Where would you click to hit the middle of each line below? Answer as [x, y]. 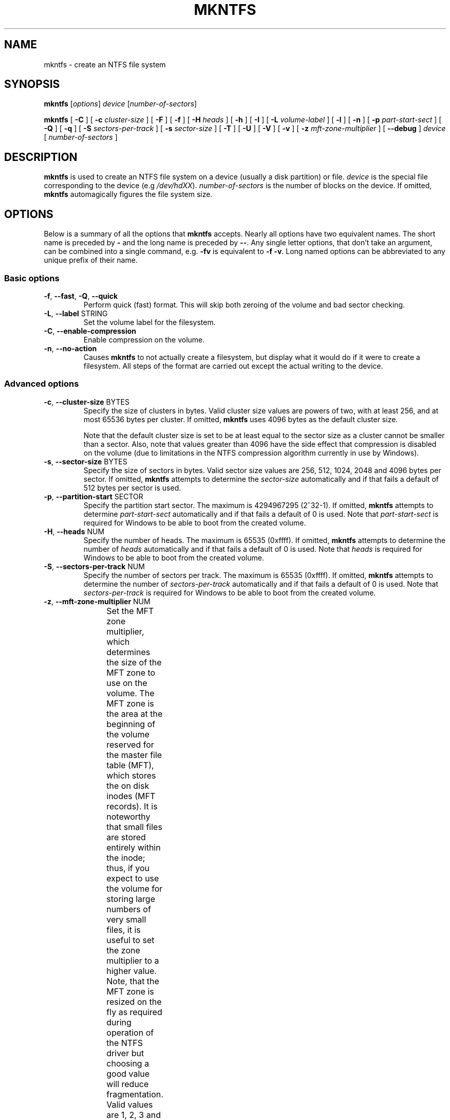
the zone [123, 950]
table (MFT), [130, 765]
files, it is [124, 929]
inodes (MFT [131, 796]
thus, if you [128, 868]
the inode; [126, 857]
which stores [131, 775]
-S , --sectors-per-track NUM [94, 566]
